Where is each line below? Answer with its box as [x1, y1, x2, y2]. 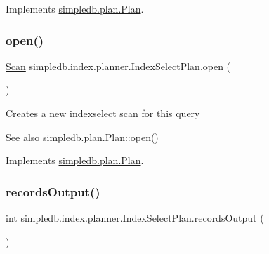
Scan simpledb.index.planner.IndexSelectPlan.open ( [6, 58, 231, 73]
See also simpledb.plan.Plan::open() [6, 129, 159, 144]
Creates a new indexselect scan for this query [6, 106, 200, 120]
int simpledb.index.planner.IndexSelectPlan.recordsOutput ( [6, 210, 264, 225]
